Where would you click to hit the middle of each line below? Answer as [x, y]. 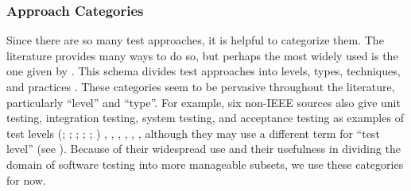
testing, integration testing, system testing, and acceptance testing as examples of [205, 118]
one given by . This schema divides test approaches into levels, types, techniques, [204, 71]
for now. [26, 180]
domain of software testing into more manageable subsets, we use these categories [205, 164]
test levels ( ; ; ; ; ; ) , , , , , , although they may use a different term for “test [193, 133]
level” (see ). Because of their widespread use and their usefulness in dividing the [204, 149]
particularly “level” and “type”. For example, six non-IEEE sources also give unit [204, 102]
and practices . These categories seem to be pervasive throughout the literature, [201, 86]
